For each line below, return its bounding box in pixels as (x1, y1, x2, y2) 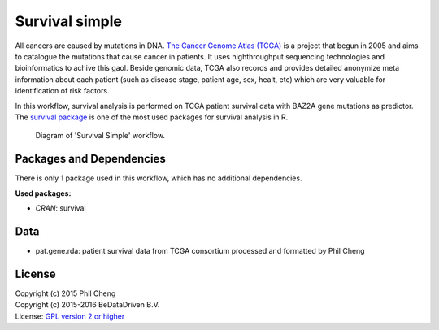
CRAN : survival (35, 203, 86, 213)
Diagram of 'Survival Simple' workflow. (35, 131, 166, 141)
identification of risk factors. (15, 86, 110, 96)
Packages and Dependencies (15, 152, 166, 166)
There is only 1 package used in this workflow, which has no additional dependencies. (15, 173, 302, 183)
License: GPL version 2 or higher (15, 311, 125, 321)
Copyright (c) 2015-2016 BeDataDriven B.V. (15, 300, 160, 310)
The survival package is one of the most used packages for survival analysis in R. (15, 112, 289, 122)
